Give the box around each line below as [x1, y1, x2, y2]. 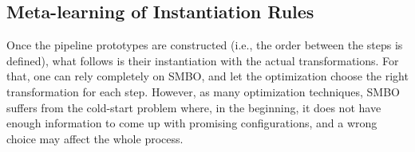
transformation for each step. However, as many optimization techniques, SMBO [6, 83, 400, 99]
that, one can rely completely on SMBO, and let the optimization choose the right [6, 68, 409, 84]
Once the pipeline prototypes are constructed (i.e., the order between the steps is [6, 37, 403, 53]
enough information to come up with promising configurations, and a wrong [6, 115, 377, 131]
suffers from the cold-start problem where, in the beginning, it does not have [6, 99, 381, 115]
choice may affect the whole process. [6, 130, 184, 146]
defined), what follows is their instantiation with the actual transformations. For [6, 52, 399, 68]
